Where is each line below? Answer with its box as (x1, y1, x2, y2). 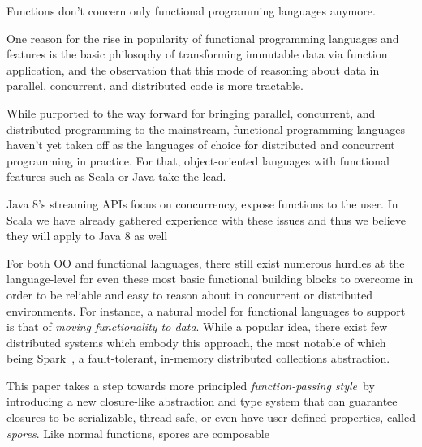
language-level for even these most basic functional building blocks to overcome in (6, 270, 414, 287)
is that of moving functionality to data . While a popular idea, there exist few (6, 318, 388, 335)
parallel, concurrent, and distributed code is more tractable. (6, 77, 304, 94)
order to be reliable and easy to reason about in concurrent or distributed (6, 286, 372, 303)
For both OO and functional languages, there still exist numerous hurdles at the (6, 254, 405, 271)
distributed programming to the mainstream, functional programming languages (6, 120, 405, 137)
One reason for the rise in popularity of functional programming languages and (6, 29, 399, 46)
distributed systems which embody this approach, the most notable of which (6, 333, 386, 350)
